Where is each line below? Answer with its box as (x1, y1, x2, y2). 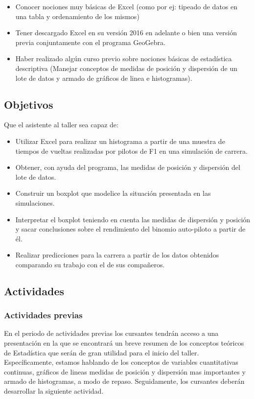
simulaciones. (15, 197, 55, 208)
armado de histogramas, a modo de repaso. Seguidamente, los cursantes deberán (4, 376, 245, 386)
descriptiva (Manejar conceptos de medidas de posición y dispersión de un (15, 63, 238, 73)
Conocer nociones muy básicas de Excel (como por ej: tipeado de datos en (15, 1, 238, 11)
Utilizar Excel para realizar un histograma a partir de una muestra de (15, 136, 225, 146)
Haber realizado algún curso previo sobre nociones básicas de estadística (15, 53, 232, 64)
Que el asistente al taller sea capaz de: (4, 119, 118, 130)
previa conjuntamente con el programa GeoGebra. (15, 37, 165, 47)
